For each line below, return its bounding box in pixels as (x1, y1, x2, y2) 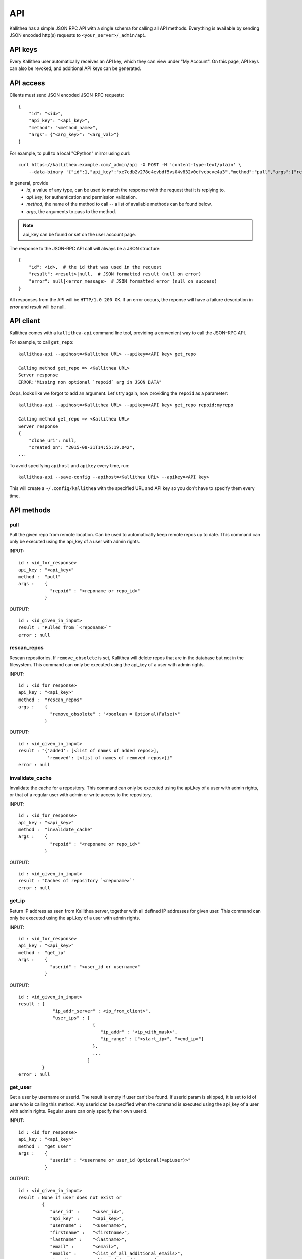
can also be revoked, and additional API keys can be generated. (9, 65, 141, 72)
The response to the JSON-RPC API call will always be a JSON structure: (9, 245, 161, 251)
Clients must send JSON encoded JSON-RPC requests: (9, 92, 124, 98)
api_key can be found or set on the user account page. (23, 232, 136, 238)
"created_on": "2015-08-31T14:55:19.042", (28, 444, 135, 450)
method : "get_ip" (18, 950, 66, 955)
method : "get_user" (18, 1143, 71, 1149)
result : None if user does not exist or (18, 1194, 122, 1200)
